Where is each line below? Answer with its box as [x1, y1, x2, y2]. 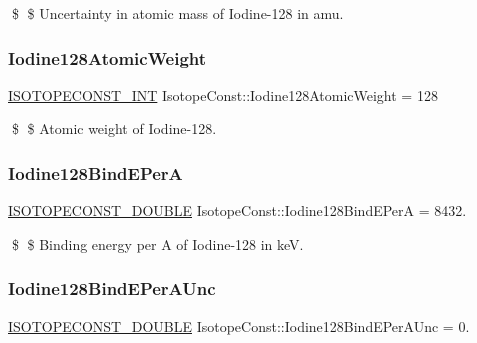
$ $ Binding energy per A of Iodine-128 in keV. [11, 233, 304, 254]
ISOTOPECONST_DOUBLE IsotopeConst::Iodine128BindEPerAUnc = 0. [8, 315, 470, 336]
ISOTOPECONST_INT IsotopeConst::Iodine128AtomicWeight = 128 [8, 84, 438, 105]
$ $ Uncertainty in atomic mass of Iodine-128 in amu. [11, 3, 344, 23]
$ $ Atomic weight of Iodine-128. [11, 118, 217, 139]
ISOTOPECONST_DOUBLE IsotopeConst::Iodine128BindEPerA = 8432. [8, 200, 467, 221]
